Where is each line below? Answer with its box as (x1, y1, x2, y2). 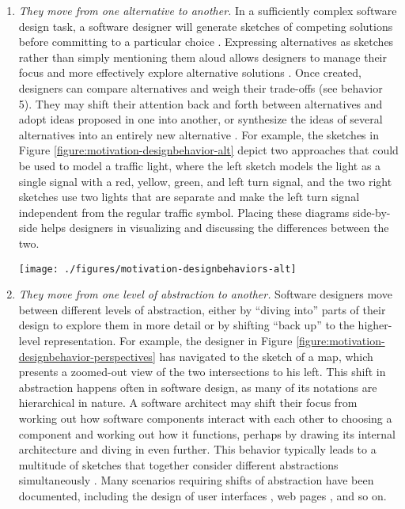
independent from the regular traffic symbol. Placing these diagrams (18, 203, 350, 220)
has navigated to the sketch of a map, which (159, 348, 373, 364)
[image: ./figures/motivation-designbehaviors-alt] (18, 263, 297, 275)
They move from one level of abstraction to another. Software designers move (18, 286, 392, 302)
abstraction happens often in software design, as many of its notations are (18, 378, 377, 395)
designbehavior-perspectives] (18, 348, 156, 364)
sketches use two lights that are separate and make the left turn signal (18, 188, 360, 205)
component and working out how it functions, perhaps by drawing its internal (18, 425, 396, 442)
